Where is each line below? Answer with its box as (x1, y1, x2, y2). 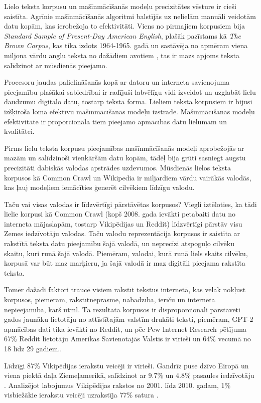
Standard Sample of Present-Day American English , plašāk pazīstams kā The (4, 30, 241, 41)
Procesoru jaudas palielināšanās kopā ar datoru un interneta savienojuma (4, 77, 230, 87)
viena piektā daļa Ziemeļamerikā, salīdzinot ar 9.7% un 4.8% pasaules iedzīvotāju (4, 370, 254, 380)
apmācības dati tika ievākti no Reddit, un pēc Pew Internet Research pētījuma (4, 323, 247, 334)
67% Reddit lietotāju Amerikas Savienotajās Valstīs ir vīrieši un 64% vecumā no (4, 333, 251, 344)
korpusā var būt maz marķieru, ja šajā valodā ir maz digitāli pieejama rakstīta (4, 258, 245, 268)
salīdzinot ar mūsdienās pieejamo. (4, 60, 107, 70)
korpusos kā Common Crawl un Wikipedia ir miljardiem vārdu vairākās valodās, (4, 172, 251, 182)
